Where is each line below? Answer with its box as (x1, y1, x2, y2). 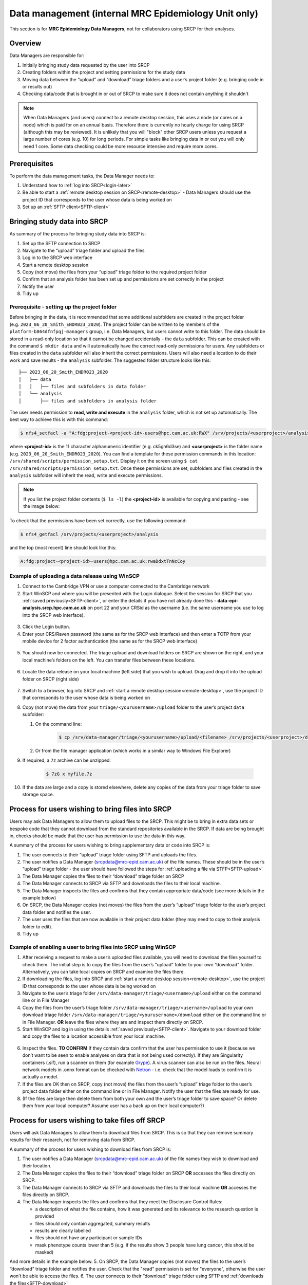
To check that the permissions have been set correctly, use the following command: (9, 517, 187, 524)
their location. (22, 1163, 52, 1169)
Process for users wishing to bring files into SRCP (9, 805, 172, 814)
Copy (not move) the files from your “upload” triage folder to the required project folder (22, 269, 207, 275)
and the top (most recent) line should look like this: (9, 544, 117, 550)
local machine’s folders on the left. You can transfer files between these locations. (22, 657, 196, 663)
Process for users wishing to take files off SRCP (9, 1116, 165, 1125)
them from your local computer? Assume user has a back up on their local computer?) (22, 1103, 205, 1109)
